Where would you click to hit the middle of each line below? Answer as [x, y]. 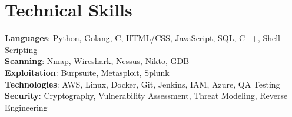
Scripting [21, 49]
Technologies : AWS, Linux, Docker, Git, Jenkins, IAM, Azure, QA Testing [142, 84]
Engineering [26, 107]
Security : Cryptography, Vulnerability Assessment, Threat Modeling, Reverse [146, 96]
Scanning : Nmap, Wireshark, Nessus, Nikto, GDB [97, 61]
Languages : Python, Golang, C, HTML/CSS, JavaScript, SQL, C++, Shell [143, 38]
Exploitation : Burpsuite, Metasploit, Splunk [87, 72]
